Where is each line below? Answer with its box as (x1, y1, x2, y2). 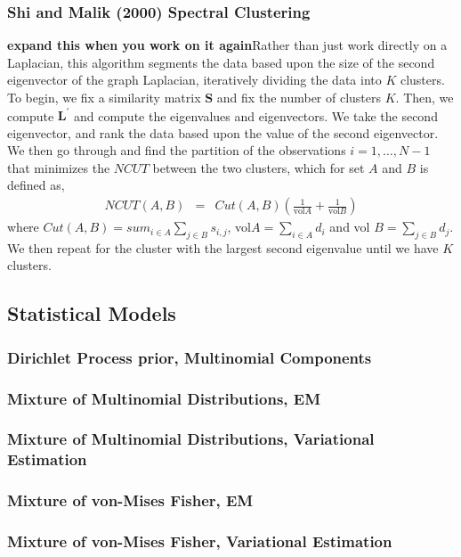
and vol (329, 217, 370, 236)
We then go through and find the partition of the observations (7, 141, 346, 160)
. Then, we (395, 88, 454, 106)
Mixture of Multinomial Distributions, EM (7, 387, 321, 409)
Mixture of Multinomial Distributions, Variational (7, 428, 375, 450)
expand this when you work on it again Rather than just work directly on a (7, 36, 448, 54)
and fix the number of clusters (216, 88, 382, 106)
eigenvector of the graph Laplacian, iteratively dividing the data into (7, 70, 382, 89)
